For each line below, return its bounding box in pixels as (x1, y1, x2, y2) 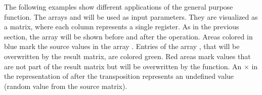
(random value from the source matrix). (4, 80, 127, 91)
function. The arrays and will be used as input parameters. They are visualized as (4, 11, 258, 22)
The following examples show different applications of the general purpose (4, 2, 233, 12)
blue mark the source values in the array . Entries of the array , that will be (4, 41, 240, 52)
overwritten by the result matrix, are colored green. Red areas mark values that (4, 51, 251, 61)
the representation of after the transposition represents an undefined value (4, 71, 234, 81)
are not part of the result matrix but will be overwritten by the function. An (4, 61, 242, 71)
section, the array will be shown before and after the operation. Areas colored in (4, 31, 253, 41)
